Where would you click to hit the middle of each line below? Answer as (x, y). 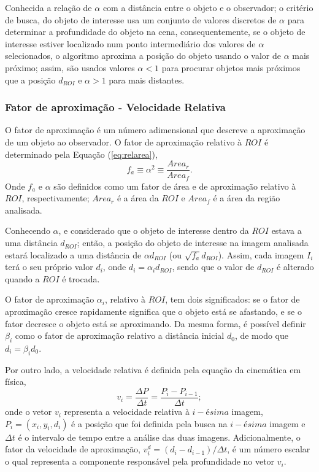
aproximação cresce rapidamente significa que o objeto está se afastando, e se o (153, 311)
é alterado (295, 267)
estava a (286, 230)
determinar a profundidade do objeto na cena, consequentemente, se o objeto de (155, 32)
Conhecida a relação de (48, 7)
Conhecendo (28, 230)
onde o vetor (29, 412)
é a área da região (247, 198)
